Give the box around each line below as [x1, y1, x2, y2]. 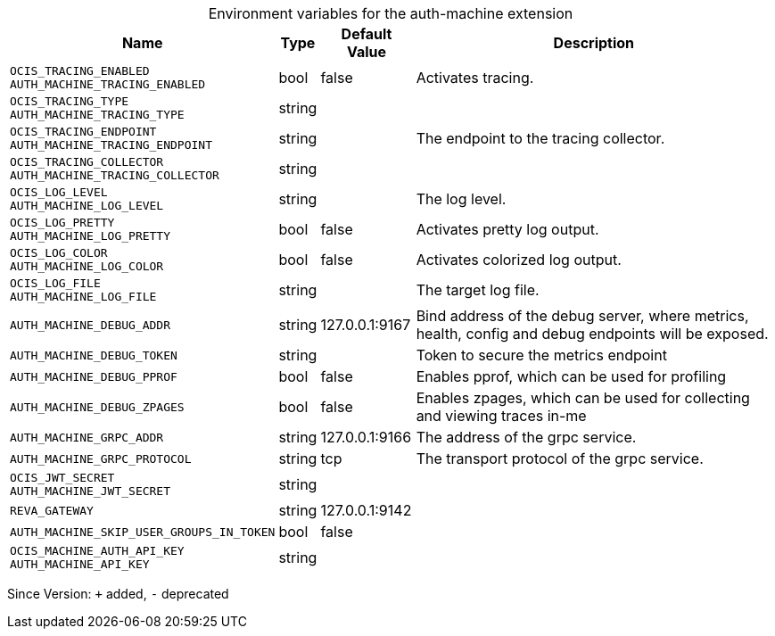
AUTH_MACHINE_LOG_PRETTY [10, 229, 171, 243]
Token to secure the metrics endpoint [416, 346, 667, 364]
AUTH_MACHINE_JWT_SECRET [10, 484, 171, 498]
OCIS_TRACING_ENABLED [10, 64, 150, 78]
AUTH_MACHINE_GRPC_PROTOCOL [10, 451, 192, 466]
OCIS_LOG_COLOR [10, 246, 108, 260]
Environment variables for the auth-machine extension [208, 4, 573, 22]
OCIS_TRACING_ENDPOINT [10, 125, 157, 138]
